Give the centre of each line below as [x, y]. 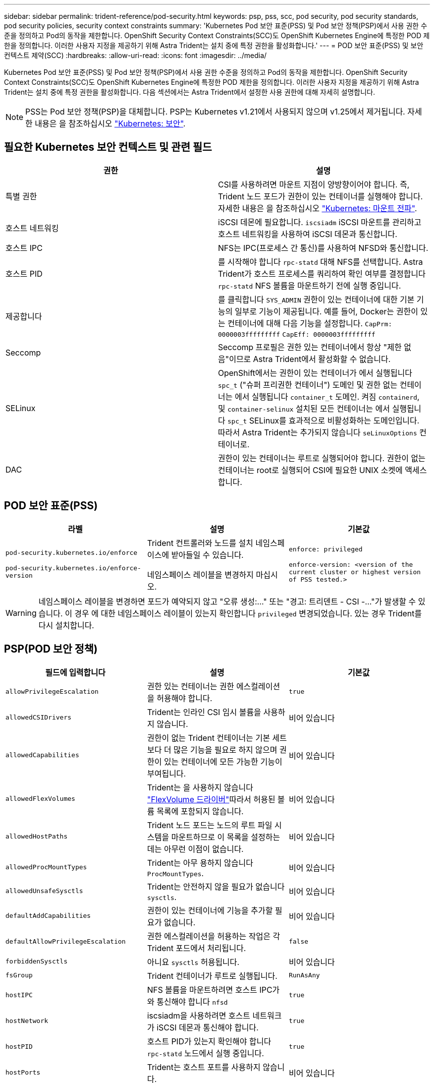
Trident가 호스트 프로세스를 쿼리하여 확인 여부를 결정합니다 [322, 273]
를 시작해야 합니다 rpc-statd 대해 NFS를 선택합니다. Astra [321, 262]
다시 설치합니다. [66, 625]
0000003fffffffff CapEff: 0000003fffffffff [297, 334]
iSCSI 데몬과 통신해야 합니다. [208, 1027]
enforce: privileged [325, 549]
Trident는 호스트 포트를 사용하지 [204, 1067]
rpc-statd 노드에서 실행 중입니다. [205, 1053]
